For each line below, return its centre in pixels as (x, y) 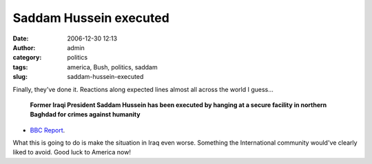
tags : (20, 67)
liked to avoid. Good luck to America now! (72, 152)
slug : (20, 77)
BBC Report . (48, 130)
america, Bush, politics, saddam (112, 67)
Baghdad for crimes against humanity (85, 115)
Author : (24, 47)
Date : (21, 38)
